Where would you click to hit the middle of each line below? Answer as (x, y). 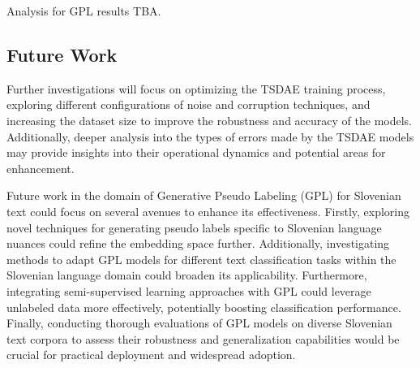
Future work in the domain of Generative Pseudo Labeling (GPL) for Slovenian (204, 195)
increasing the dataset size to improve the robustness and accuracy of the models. (209, 120)
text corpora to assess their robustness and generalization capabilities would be (203, 338)
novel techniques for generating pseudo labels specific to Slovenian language (194, 227)
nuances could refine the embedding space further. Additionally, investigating (198, 243)
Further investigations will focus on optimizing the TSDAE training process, (196, 88)
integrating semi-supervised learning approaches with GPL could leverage (189, 290)
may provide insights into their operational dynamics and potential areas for (196, 152)
